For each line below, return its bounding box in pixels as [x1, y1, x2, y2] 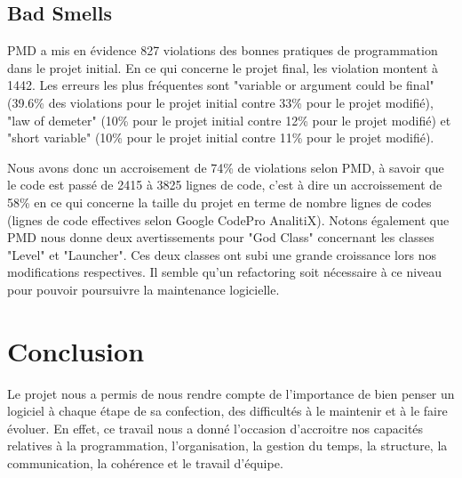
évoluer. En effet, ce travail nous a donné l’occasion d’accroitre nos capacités [7, 418, 424, 437]
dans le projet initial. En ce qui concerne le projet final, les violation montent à [7, 58, 439, 77]
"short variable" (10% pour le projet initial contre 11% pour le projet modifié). [7, 128, 434, 147]
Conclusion [7, 332, 145, 369]
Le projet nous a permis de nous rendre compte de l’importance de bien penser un [7, 384, 455, 402]
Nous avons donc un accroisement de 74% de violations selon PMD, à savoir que [7, 158, 444, 176]
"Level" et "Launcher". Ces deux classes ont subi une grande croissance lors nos [7, 245, 436, 263]
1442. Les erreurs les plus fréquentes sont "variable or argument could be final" [7, 76, 434, 94]
